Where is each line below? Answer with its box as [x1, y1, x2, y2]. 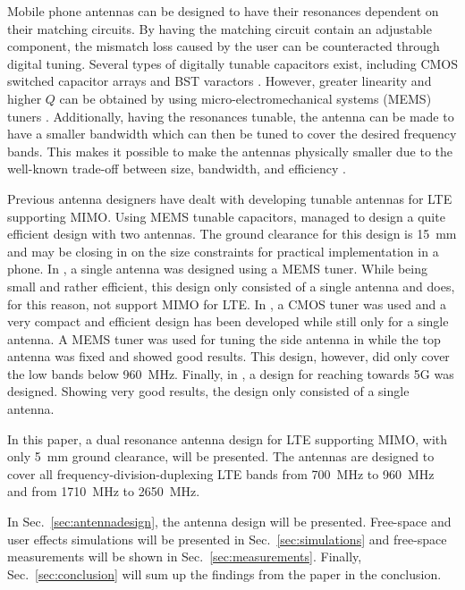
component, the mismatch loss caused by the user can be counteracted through [7, 37, 440, 55]
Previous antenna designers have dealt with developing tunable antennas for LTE [7, 189, 452, 207]
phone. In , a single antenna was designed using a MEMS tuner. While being [7, 259, 427, 278]
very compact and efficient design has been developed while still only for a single [7, 312, 449, 331]
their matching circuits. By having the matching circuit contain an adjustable [7, 19, 432, 38]
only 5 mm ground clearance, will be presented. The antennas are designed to [7, 447, 435, 466]
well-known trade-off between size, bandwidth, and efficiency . [7, 159, 346, 178]
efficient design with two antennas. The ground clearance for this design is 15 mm [7, 224, 457, 243]
